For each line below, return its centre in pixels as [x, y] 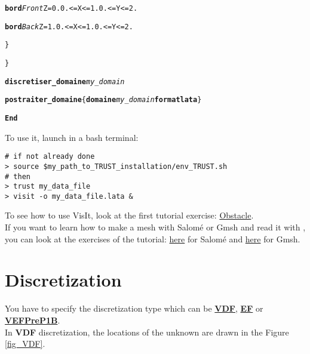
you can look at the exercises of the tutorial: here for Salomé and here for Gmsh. [153, 238]
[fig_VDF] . [25, 344]
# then [18, 176]
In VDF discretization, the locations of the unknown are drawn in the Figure [147, 332]
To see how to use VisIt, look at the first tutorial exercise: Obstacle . [129, 215]
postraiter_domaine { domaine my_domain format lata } [103, 100]
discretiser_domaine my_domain [65, 81]
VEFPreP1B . [33, 320]
